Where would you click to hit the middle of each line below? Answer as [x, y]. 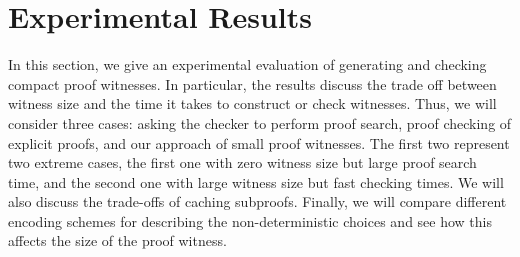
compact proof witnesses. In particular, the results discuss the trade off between [252, 83]
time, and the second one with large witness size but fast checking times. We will [256, 181]
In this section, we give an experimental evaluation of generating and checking [247, 64]
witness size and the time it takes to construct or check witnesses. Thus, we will [252, 103]
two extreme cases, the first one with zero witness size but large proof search [242, 162]
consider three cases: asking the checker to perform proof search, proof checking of [260, 122]
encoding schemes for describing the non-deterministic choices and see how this [250, 220]
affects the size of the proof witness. [117, 240]
